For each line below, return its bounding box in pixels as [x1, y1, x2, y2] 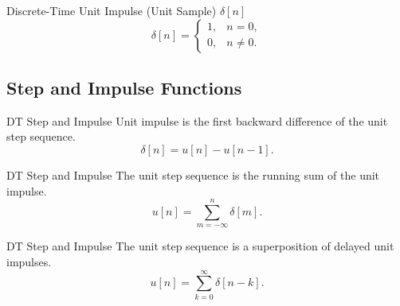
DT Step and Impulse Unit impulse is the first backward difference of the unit [6, 112, 388, 129]
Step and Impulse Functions [6, 75, 242, 99]
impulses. [6, 253, 52, 269]
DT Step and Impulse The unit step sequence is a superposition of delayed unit [6, 238, 394, 254]
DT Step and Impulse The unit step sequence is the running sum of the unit [6, 166, 380, 183]
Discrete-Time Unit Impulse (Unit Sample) [6, 2, 217, 18]
